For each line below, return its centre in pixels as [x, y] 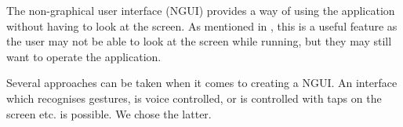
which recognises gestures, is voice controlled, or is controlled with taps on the [194, 98]
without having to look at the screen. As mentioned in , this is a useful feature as [202, 25]
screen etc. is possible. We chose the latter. [109, 113]
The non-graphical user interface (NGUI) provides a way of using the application [201, 10]
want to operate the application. [84, 56]
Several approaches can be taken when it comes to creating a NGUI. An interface [202, 83]
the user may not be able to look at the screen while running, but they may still [199, 41]
